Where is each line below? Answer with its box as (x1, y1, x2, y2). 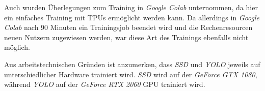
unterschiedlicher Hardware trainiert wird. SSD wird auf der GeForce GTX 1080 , (4, 69, 257, 79)
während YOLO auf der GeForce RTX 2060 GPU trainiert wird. (4, 79, 205, 89)
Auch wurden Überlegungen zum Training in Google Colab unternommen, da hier (4, 2, 258, 12)
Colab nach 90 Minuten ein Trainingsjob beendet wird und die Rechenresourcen (4, 22, 253, 33)
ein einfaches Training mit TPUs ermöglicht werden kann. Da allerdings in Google (4, 12, 260, 22)
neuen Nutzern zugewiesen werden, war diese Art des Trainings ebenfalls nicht (4, 32, 249, 42)
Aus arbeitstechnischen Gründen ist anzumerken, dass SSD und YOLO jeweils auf (4, 58, 260, 69)
